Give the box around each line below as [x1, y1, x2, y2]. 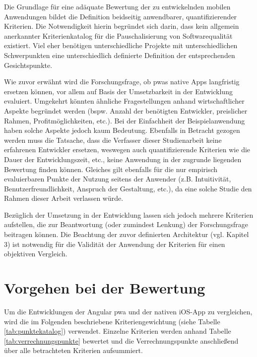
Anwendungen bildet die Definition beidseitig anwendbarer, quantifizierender [4, 11, 237, 21]
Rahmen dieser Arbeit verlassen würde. [4, 193, 124, 203]
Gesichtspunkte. [4, 59, 53, 70]
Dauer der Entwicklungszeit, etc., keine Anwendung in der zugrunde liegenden [4, 154, 242, 164]
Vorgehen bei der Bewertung [4, 278, 205, 298]
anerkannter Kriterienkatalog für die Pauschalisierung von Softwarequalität [4, 30, 233, 41]
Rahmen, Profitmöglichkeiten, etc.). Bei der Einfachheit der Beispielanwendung [4, 115, 245, 125]
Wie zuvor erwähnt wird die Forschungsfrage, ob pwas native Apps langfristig [4, 76, 240, 87]
